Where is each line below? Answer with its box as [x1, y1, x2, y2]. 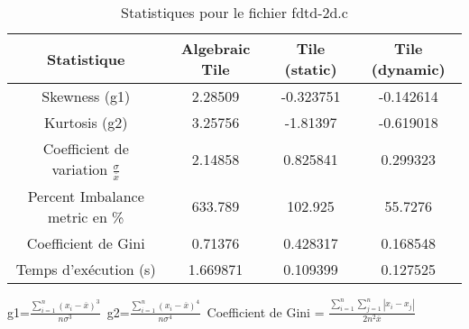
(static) [284, 59, 337, 79]
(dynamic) [371, 59, 446, 79]
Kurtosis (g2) [43, 112, 128, 133]
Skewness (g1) [41, 86, 131, 106]
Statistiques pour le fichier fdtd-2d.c [121, 2, 348, 23]
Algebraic [180, 38, 251, 59]
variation [51, 159, 108, 179]
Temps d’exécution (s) [15, 258, 156, 279]
